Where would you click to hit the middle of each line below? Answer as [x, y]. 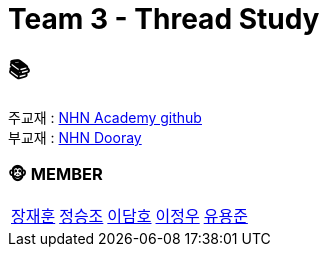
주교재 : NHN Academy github [105, 118]
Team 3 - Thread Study [164, 19]
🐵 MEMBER [55, 173]
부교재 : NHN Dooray [75, 138]
